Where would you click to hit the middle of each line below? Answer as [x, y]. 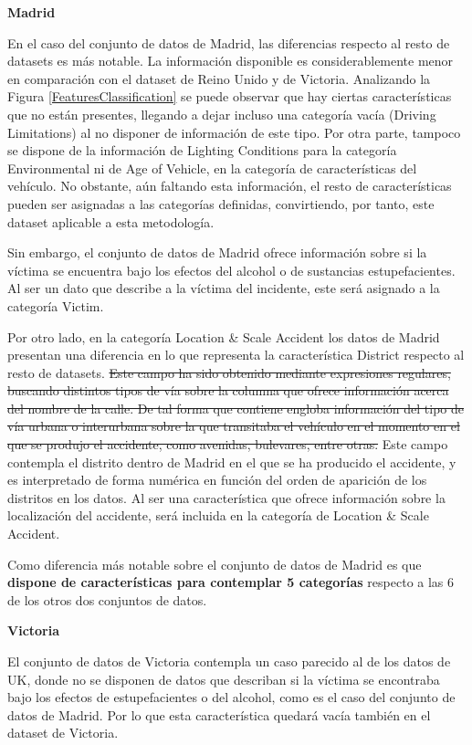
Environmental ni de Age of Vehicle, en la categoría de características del [212, 168]
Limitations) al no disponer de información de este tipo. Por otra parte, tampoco [234, 132]
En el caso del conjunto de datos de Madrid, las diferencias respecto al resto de [229, 42]
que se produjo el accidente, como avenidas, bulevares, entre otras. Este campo [228, 444]
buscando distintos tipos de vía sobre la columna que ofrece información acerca [228, 390]
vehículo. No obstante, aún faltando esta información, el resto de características [230, 186]
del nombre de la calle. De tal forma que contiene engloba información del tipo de [236, 408]
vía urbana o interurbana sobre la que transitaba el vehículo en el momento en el [234, 426]
